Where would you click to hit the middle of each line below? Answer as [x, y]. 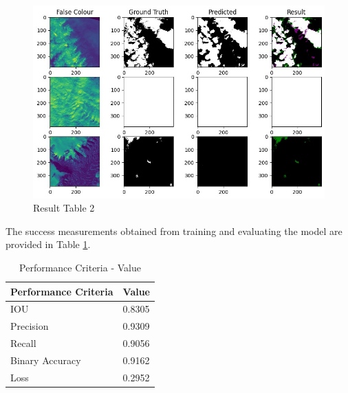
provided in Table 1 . [48, 244]
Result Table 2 [64, 208]
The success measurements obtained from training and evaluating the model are [174, 231]
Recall [23, 343]
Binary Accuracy [46, 360]
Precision [30, 326]
